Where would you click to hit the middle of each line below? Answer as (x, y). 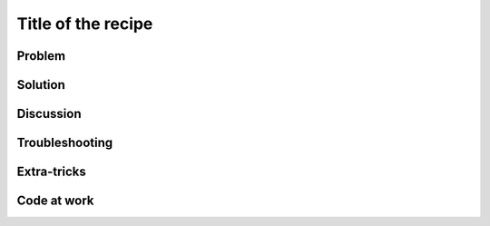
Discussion (49, 114)
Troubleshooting (65, 143)
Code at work (55, 201)
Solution (41, 85)
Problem (41, 56)
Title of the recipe (85, 24)
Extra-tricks (51, 172)
